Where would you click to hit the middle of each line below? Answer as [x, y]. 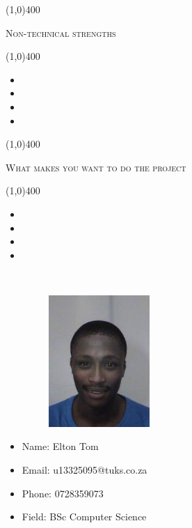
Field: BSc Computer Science [84, 517]
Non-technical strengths [61, 32]
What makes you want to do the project [96, 167]
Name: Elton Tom [60, 446]
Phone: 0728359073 [63, 493]
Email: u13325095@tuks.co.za [85, 470]
